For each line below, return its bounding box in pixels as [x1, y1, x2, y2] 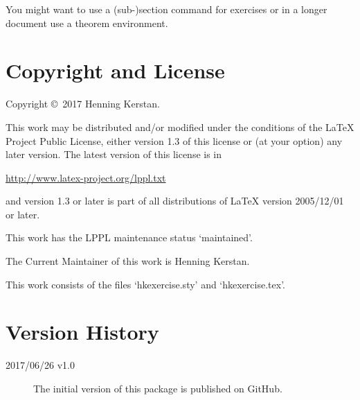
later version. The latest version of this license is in [6, 147, 222, 162]
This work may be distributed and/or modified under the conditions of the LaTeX [6, 119, 354, 134]
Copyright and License [6, 56, 225, 85]
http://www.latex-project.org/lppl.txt [6, 170, 166, 184]
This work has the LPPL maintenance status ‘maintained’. [6, 230, 253, 245]
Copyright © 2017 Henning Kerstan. [6, 96, 160, 111]
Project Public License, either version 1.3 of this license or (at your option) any [6, 133, 343, 148]
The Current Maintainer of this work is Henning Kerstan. [6, 254, 250, 268]
